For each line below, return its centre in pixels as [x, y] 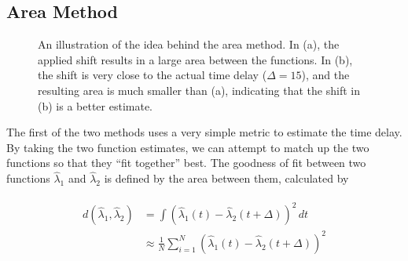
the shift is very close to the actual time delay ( [153, 75]
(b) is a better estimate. [96, 105]
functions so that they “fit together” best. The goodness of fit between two [186, 163]
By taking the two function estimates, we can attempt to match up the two [188, 147]
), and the [325, 75]
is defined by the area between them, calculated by [226, 178]
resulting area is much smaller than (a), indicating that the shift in [199, 90]
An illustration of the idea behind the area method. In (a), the [189, 44]
